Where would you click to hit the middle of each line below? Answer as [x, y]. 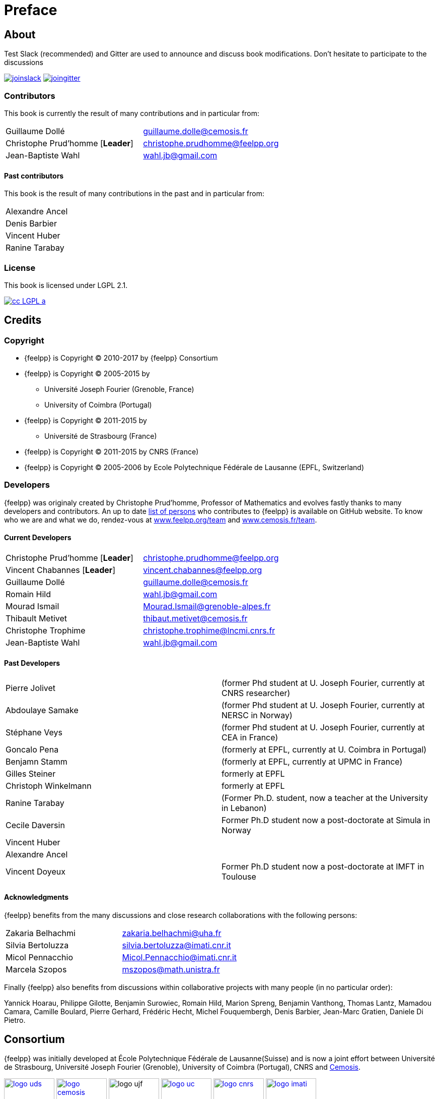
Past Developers [32, 663]
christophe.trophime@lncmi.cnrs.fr [209, 631]
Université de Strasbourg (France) [101, 436]
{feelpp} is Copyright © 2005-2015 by [87, 374]
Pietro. [15, 1020]
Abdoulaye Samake [42, 710]
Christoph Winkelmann [49, 786]
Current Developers [38, 538]
